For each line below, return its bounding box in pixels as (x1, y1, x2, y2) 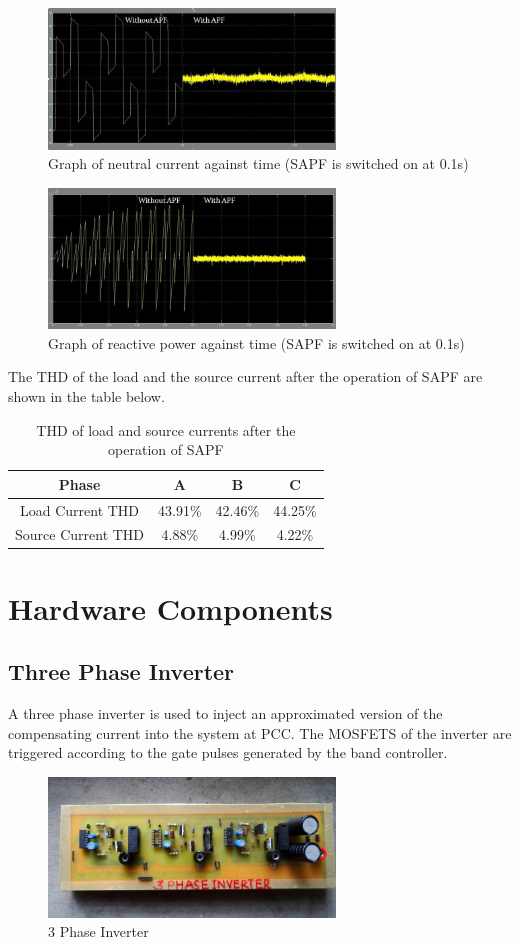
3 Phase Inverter (48, 921, 149, 942)
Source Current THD (15, 524, 145, 545)
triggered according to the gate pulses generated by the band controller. (8, 742, 448, 763)
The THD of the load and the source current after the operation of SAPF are (8, 366, 483, 387)
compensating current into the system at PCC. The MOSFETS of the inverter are (8, 722, 512, 743)
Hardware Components (8, 587, 333, 628)
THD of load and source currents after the (36, 419, 296, 440)
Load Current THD (19, 499, 140, 520)
